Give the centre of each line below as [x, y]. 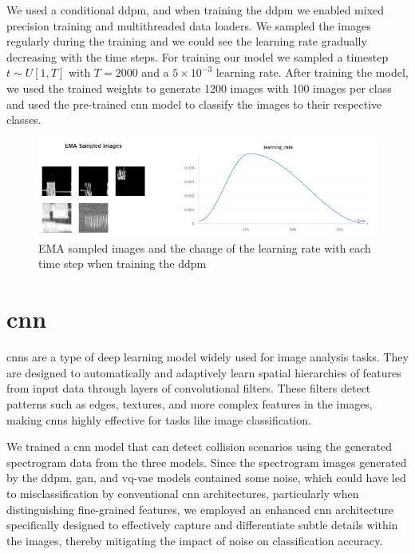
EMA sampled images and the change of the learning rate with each [205, 247]
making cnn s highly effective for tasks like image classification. [159, 419]
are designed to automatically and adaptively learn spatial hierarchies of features [204, 372]
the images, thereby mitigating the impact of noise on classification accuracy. [195, 540]
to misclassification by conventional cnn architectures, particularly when [183, 493]
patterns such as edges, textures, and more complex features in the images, [190, 403]
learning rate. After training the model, [312, 72]
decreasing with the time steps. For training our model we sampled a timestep [198, 56]
